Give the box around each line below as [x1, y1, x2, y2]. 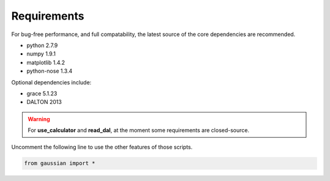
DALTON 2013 [26, 98, 62, 106]
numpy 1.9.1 [26, 50, 56, 57]
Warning [28, 115, 50, 122]
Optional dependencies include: [11, 78, 92, 86]
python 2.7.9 [26, 42, 58, 49]
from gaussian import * [24, 160, 96, 167]
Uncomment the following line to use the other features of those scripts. [11, 144, 193, 151]
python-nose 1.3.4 [26, 67, 73, 75]
